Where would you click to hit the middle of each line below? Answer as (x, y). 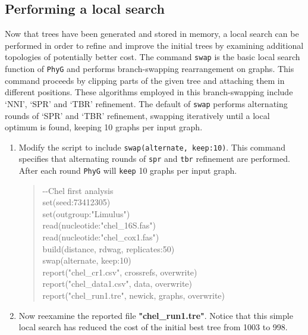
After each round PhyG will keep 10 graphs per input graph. (128, 170)
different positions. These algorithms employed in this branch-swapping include (149, 92)
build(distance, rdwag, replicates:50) (109, 248)
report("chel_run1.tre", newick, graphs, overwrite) (133, 295)
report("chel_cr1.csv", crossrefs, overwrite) (120, 272)
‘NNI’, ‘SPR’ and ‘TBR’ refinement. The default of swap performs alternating (146, 103)
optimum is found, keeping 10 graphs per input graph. (104, 127)
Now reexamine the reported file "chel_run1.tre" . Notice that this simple (156, 315)
